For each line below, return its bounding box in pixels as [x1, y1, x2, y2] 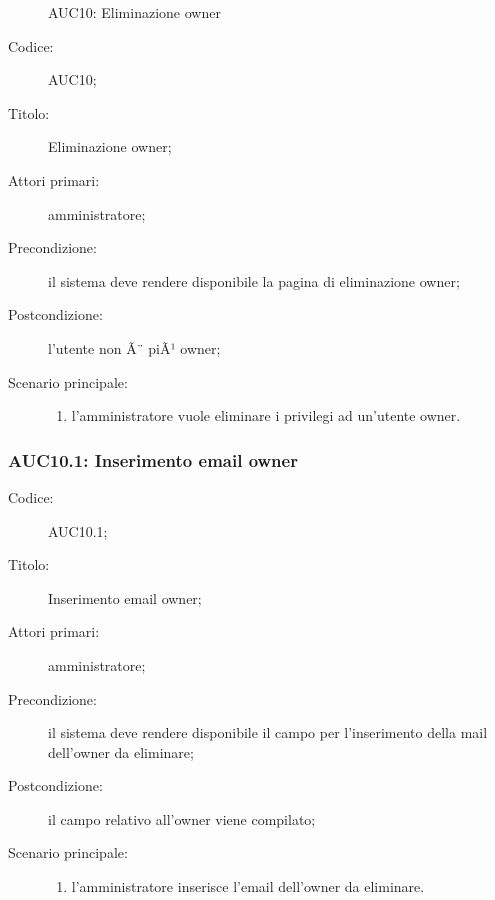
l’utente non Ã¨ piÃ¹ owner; [48, 337, 221, 358]
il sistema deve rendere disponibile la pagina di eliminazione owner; [48, 270, 460, 291]
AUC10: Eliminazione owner [48, 2, 221, 22]
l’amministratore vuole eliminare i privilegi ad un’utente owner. [71, 405, 461, 426]
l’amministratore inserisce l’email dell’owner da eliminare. [71, 876, 425, 897]
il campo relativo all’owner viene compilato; [48, 808, 316, 829]
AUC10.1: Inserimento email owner [8, 447, 298, 472]
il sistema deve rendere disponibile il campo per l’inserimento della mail [48, 722, 488, 743]
